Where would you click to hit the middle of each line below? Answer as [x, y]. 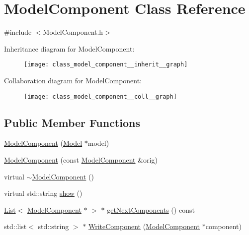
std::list [15, 226]
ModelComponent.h [73, 32]
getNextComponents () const [151, 209]
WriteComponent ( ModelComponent [144, 226]
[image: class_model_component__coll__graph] [100, 96]
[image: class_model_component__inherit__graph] [106, 65]
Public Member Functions [72, 122]
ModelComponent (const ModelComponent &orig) [81, 160]
